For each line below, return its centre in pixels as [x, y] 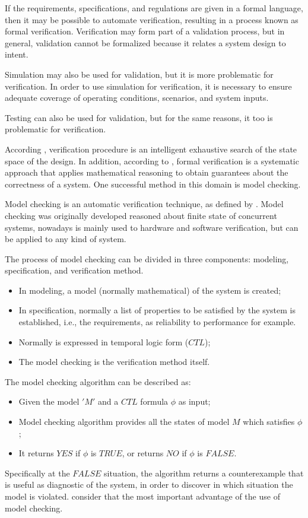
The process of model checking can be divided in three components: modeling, [147, 258]
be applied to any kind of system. [66, 239]
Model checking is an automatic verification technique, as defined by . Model [144, 204]
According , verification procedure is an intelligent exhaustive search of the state [151, 149]
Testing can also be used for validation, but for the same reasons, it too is [139, 117]
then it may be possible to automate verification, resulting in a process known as [152, 19]
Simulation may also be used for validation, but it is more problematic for [139, 74]
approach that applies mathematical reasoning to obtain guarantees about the [147, 172]
